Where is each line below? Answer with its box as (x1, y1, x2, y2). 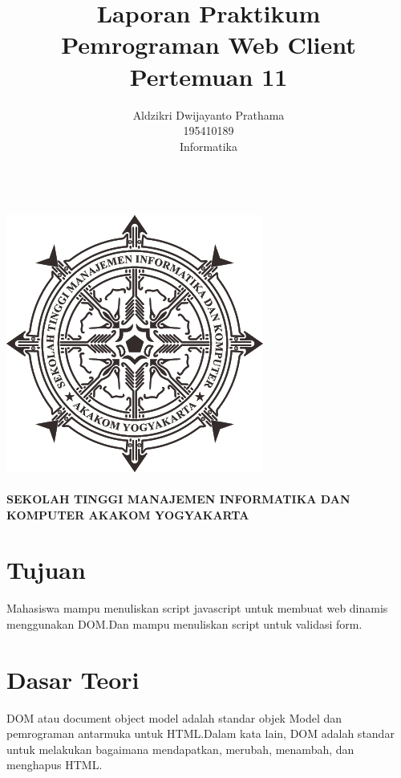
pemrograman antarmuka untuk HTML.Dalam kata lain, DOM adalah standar (6, 725, 395, 742)
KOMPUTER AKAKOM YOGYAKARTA (6, 506, 249, 523)
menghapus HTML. (6, 756, 103, 773)
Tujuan (6, 553, 86, 586)
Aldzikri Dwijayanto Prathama (132, 106, 285, 123)
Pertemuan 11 (129, 59, 288, 92)
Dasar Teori (6, 662, 140, 695)
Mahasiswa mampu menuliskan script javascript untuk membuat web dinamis (6, 600, 388, 617)
